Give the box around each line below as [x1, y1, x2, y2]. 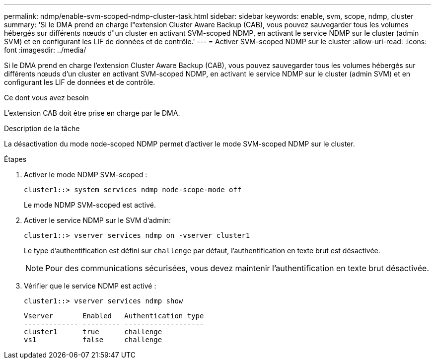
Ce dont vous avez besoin [4, 93, 89, 102]
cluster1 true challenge [24, 328, 162, 336]
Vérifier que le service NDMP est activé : [24, 282, 156, 290]
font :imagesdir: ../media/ [4, 46, 86, 54]
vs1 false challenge [24, 336, 162, 344]
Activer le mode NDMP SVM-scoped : [24, 170, 147, 179]
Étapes [4, 155, 27, 163]
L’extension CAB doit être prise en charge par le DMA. [4, 109, 180, 117]
